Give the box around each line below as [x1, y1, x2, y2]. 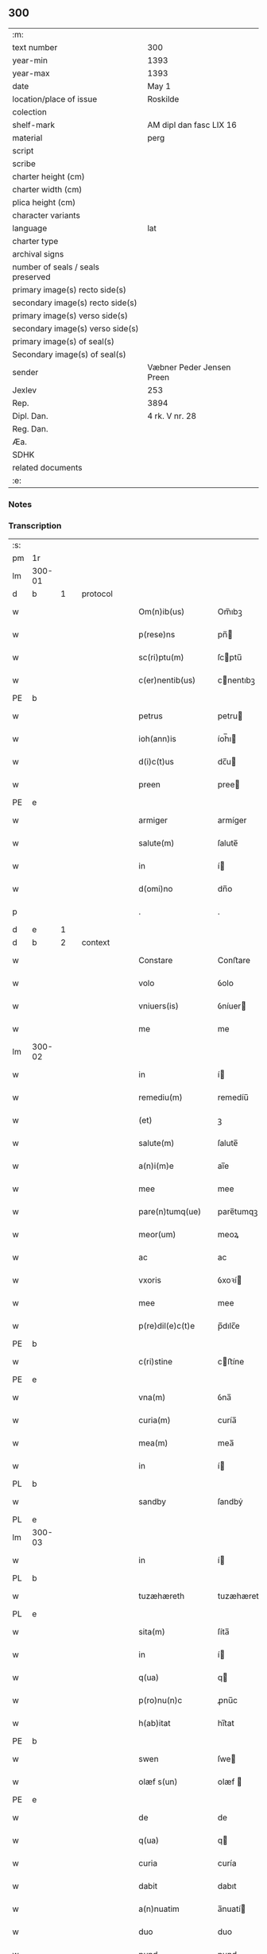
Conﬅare [217, 955, 251, 966]
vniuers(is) [138, 1000, 179, 1012]
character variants [12, 210, 81, 221]
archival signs [12, 248, 64, 259]
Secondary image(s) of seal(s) [12, 349, 126, 360]
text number [12, 41, 58, 52]
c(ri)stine [138, 1356, 173, 1368]
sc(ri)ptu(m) [138, 652, 184, 663]
